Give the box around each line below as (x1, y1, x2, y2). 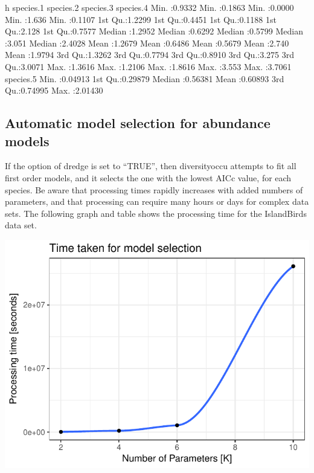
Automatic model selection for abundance (5, 114, 271, 132)
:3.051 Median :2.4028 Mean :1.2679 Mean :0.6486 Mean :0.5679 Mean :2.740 (5, 36, 289, 49)
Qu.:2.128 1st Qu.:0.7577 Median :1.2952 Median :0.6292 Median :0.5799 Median (5, 25, 304, 37)
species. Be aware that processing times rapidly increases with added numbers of (5, 183, 303, 196)
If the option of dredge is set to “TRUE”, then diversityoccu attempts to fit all (5, 159, 296, 172)
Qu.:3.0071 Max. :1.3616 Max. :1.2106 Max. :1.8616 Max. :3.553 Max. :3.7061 (5, 60, 292, 72)
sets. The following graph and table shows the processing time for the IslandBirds (5, 207, 307, 219)
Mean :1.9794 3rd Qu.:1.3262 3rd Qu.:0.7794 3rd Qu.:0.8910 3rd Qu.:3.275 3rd (5, 48, 295, 61)
